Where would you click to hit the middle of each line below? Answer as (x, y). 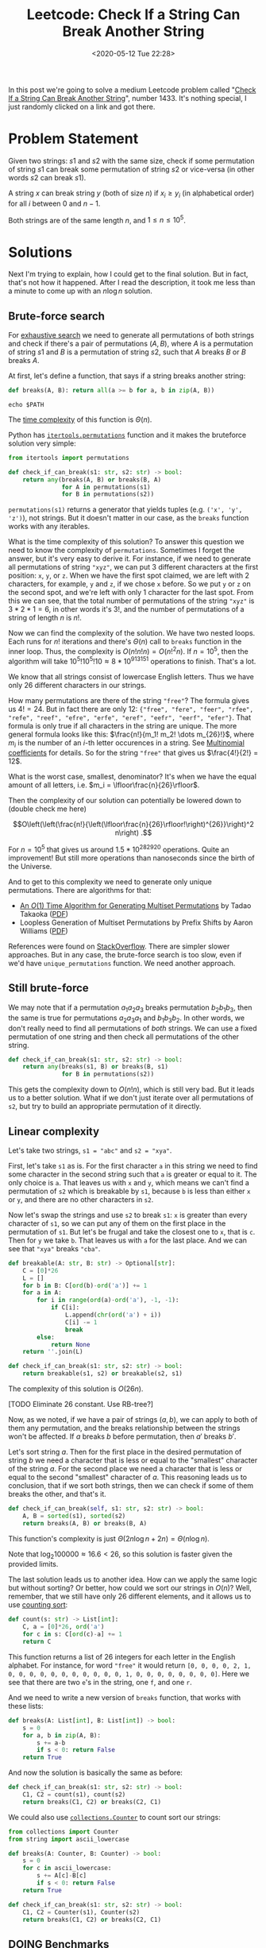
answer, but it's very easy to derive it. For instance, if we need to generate (130, 559)
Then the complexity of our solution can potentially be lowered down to (125, 801)
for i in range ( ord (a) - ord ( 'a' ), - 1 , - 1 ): (108, 1301)
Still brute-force (48, 988)
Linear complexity (54, 1131)
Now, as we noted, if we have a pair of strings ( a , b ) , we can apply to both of (133, 1420)
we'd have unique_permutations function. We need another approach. (122, 964)
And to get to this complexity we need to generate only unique (110, 882)
